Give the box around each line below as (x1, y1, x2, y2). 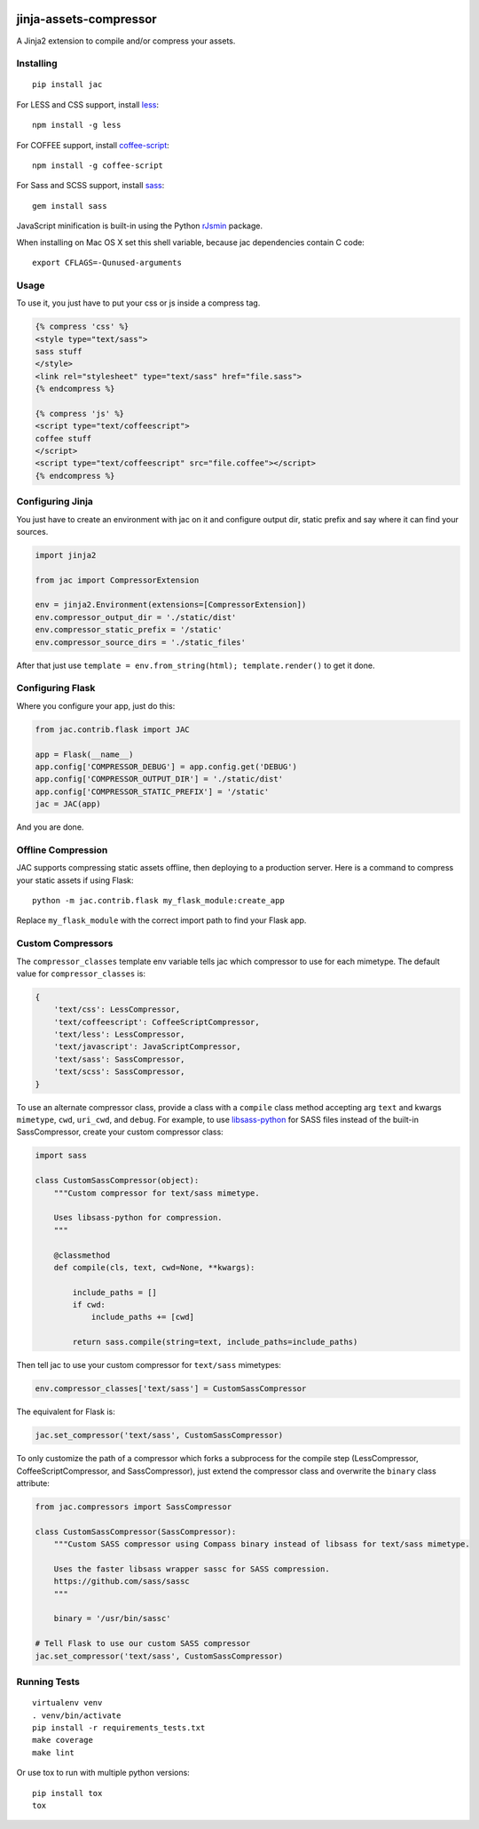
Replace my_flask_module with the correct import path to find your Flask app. (16, 915, 307, 926)
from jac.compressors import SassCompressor (35, 1501, 232, 1512)
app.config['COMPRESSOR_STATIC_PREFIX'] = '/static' (35, 786, 270, 797)
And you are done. (16, 822, 84, 832)
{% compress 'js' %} (35, 409, 124, 418)
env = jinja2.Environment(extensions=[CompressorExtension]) (35, 600, 307, 610)
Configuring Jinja (16, 496, 93, 508)
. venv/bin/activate (32, 1710, 122, 1721)
